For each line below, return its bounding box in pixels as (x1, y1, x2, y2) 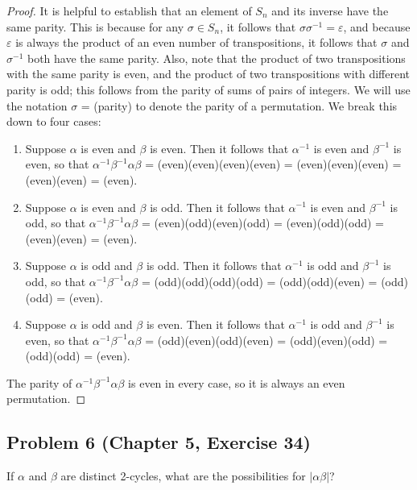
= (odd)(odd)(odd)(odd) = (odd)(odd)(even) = (141, 272, 378, 289)
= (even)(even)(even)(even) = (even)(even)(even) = (145, 156, 402, 172)
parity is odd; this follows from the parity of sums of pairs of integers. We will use (6, 81, 411, 98)
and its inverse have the (271, 2, 389, 19)
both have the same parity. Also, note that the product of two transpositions (27, 49, 406, 66)
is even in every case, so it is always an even (128, 374, 345, 391)
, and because (343, 18, 411, 35)
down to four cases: (6, 113, 101, 130)
